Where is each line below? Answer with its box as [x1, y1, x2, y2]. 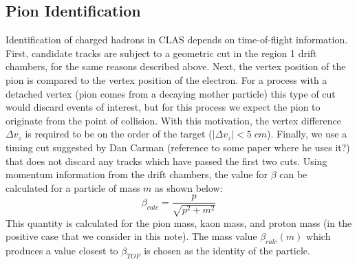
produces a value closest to [6, 243, 118, 258]
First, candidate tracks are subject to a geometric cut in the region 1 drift [6, 45, 317, 60]
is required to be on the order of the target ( [25, 126, 213, 141]
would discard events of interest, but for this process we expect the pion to [6, 100, 321, 114]
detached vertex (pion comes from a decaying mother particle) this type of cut [6, 86, 336, 100]
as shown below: [155, 180, 223, 195]
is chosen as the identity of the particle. [144, 243, 310, 258]
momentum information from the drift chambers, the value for [6, 167, 268, 181]
